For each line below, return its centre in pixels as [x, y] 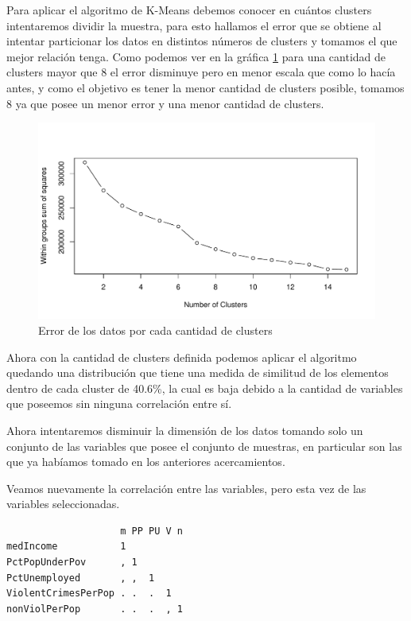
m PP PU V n [151, 531]
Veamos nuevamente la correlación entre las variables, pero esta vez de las [186, 488]
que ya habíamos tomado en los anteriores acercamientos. [146, 462]
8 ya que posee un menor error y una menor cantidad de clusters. [165, 103]
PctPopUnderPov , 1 [72, 563]
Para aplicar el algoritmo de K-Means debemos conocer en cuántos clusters [189, 10]
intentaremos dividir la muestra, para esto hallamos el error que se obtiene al [194, 25]
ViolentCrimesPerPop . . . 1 [89, 594]
